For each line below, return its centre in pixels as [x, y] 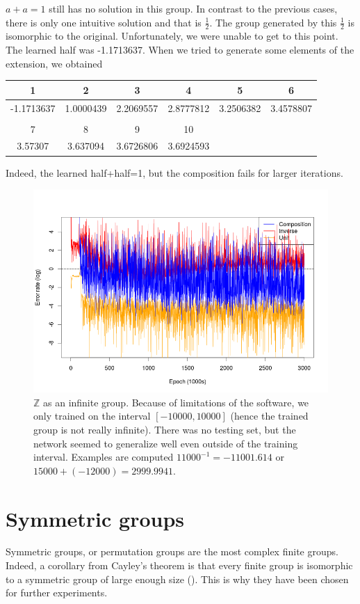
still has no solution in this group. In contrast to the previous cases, [193, 8]
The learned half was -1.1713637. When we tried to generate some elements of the [180, 50]
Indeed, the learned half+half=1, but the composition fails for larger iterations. [174, 172]
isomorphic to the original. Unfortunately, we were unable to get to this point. [172, 36]
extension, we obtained [54, 63]
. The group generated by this [273, 22]
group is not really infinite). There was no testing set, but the [165, 429]
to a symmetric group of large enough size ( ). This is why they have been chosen [177, 579]
